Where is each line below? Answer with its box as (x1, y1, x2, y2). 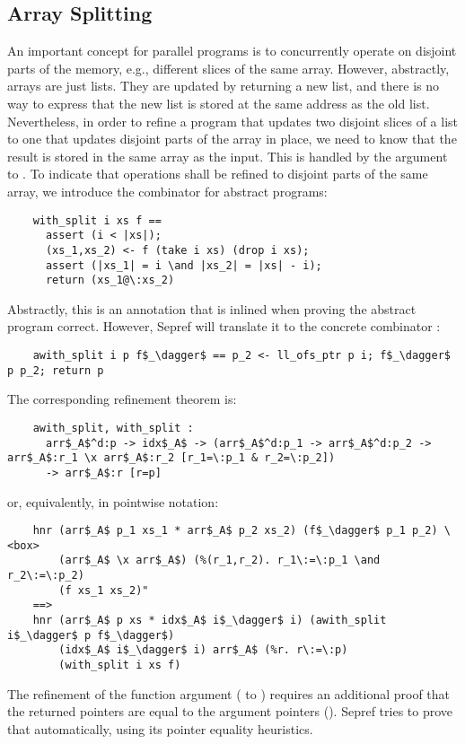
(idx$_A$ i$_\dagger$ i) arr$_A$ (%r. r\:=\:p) (58, 643, 348, 657)
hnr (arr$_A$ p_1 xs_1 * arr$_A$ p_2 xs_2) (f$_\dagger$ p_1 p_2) (32, 524, 438, 538)
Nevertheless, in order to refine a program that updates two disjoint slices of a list (7, 111, 459, 130)
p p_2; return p (7, 363, 104, 377)
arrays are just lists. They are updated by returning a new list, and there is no (7, 76, 440, 95)
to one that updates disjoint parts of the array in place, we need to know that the (7, 129, 457, 148)
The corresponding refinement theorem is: (7, 390, 237, 408)
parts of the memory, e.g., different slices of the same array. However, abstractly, (7, 58, 450, 77)
